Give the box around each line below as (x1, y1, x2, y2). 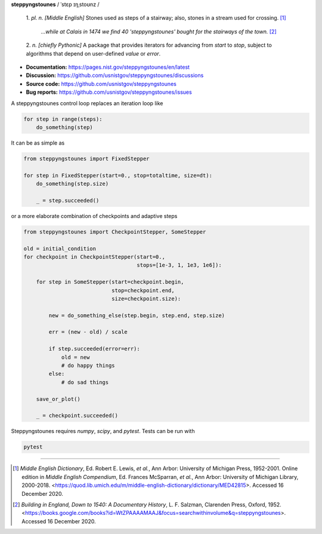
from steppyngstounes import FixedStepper (23, 155, 150, 162)
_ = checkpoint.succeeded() (36, 412, 119, 419)
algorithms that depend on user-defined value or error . (26, 50, 161, 57)
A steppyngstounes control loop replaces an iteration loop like (11, 99, 163, 107)
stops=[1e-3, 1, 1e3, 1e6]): (137, 262, 222, 269)
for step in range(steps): (23, 115, 103, 122)
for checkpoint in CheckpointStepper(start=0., (23, 253, 165, 260)
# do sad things (61, 379, 109, 385)
